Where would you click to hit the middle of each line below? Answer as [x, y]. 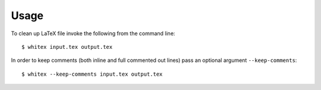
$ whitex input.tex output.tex [67, 47]
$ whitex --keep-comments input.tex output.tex [92, 74]
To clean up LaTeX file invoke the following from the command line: [93, 33]
